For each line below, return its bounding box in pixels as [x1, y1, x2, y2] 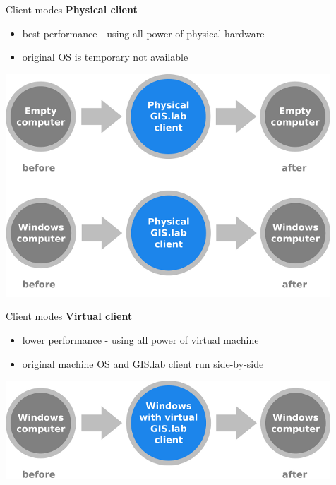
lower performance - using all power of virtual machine [22, 332, 259, 347]
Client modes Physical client [6, 2, 138, 16]
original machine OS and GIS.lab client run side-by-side [22, 356, 264, 371]
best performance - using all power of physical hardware [22, 25, 265, 40]
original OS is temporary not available [22, 49, 188, 64]
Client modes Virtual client [6, 309, 133, 323]
